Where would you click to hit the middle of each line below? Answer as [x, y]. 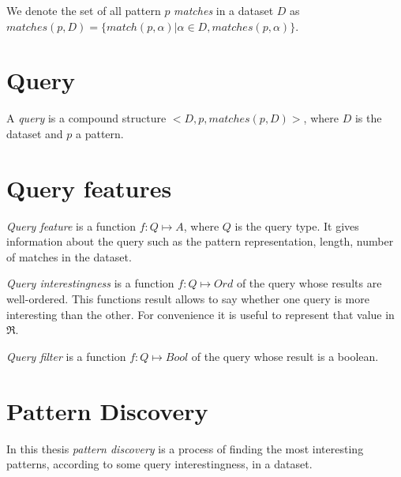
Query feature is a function [71, 225]
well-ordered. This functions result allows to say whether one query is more [188, 299]
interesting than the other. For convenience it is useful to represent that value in [200, 314]
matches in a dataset [224, 10]
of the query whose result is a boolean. [285, 356]
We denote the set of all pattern [84, 10]
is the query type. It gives [297, 225]
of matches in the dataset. [69, 256]
